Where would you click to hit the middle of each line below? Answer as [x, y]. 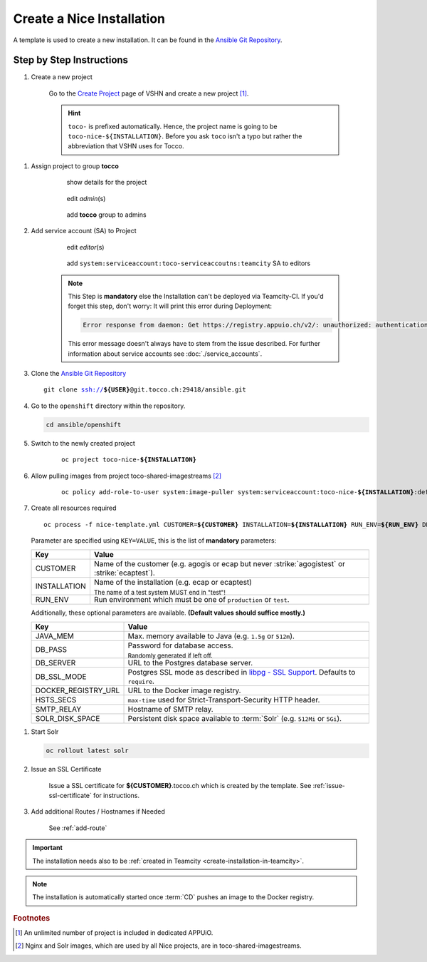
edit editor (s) [85, 247]
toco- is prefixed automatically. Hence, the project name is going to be [173, 126]
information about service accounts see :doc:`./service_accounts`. [165, 354]
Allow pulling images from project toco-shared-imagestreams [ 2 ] [126, 476]
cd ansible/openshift [84, 425]
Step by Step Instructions [70, 60]
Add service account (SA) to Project [84, 231]
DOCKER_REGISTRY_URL [78, 690]
